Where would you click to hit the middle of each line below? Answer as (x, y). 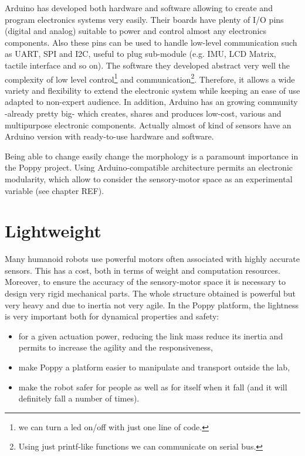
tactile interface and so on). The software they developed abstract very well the (148, 65)
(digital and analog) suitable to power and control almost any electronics (136, 31)
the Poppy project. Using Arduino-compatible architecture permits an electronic (149, 167)
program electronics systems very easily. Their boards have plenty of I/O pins (144, 19)
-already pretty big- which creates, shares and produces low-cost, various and (143, 113)
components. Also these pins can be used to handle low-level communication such (151, 42)
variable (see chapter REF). (55, 190)
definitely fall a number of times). (79, 398)
